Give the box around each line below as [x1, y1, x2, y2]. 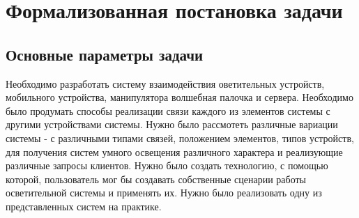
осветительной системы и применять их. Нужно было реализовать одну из [6, 185, 322, 200]
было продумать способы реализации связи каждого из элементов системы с [6, 103, 330, 118]
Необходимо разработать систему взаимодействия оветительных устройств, [6, 76, 325, 91]
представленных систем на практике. [6, 198, 162, 213]
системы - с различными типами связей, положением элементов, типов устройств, [6, 130, 354, 145]
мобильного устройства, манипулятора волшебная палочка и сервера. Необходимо [6, 90, 353, 104]
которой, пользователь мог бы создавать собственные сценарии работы [6, 171, 307, 186]
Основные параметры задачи [6, 43, 204, 65]
